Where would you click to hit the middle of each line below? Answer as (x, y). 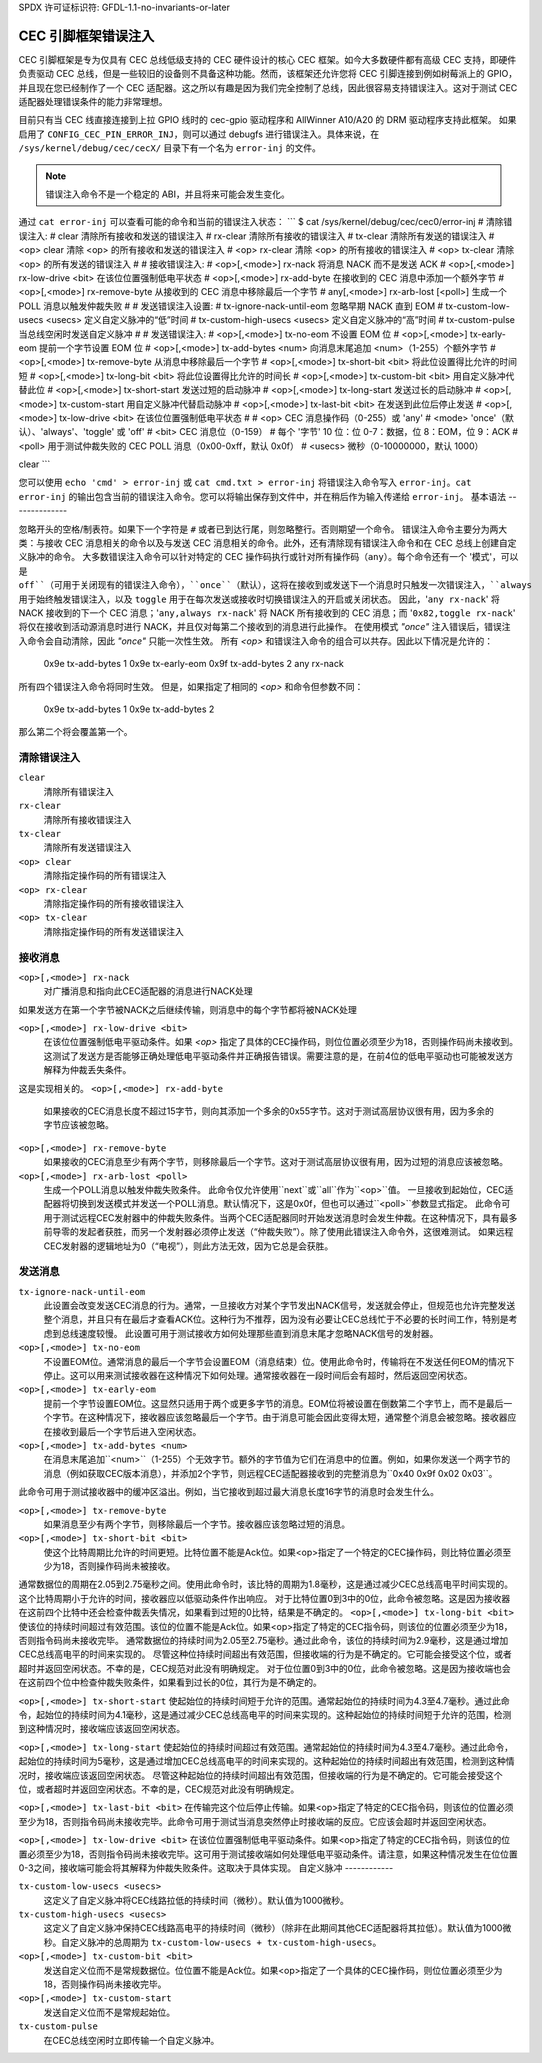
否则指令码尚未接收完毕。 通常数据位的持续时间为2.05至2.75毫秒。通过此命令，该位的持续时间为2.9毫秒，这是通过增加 (263, 1641)
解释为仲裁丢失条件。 (87, 1070)
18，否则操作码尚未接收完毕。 (105, 1984)
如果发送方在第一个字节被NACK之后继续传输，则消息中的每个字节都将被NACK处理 (187, 1009)
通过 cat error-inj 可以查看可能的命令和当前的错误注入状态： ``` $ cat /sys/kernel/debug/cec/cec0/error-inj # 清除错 (265, 222)
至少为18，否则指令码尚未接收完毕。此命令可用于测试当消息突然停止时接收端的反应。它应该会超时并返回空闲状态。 (255, 1821)
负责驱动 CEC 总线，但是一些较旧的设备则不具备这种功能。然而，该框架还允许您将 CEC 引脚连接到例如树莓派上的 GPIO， (268, 74)
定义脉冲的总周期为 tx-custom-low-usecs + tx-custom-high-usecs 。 (225, 1942)
